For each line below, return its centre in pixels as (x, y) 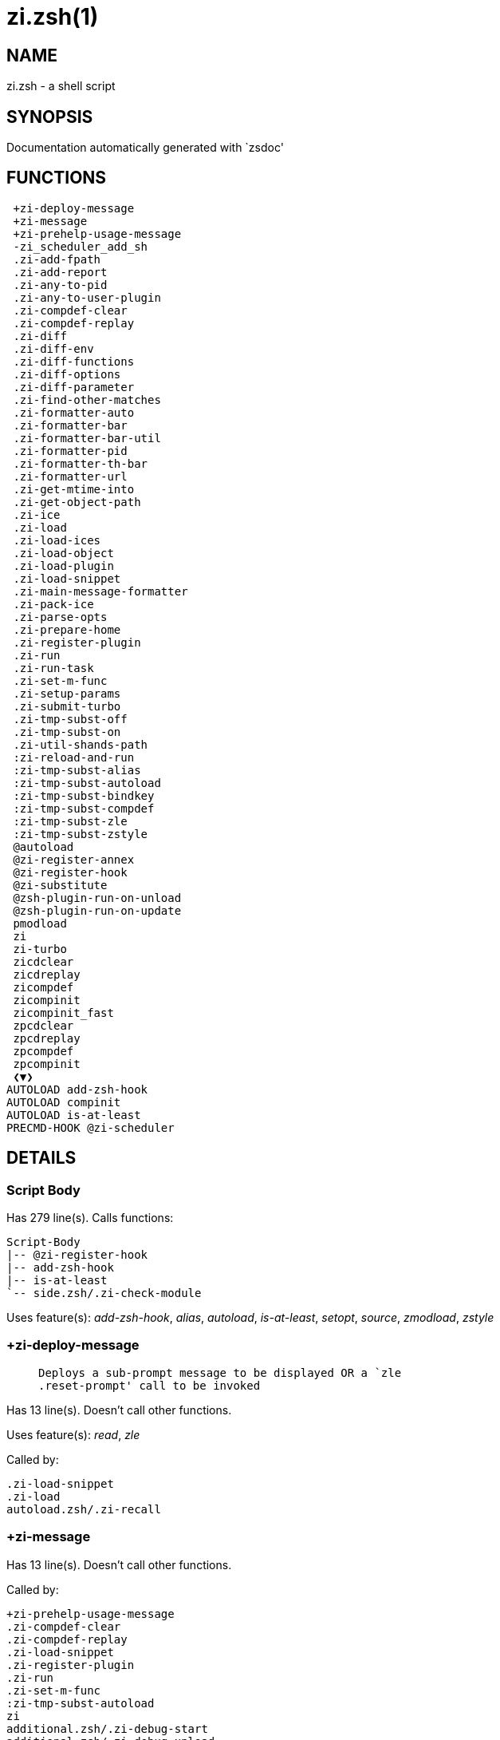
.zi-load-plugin (63, 565)
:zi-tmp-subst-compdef (84, 808)
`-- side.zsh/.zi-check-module (104, 1293)
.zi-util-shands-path (81, 744)
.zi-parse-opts (60, 617)
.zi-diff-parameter (74, 387)
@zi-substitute (60, 885)
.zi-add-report (60, 272)
